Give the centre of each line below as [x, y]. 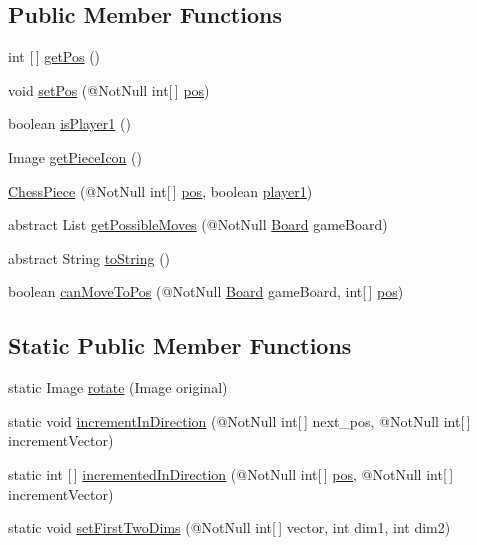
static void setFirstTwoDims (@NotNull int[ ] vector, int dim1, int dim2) [229, 527]
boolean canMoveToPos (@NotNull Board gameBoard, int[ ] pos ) [206, 291]
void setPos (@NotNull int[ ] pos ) [109, 89]
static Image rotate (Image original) [118, 387]
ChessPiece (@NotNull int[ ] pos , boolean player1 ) [160, 190]
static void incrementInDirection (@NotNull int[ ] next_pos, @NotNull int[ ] [239, 420]
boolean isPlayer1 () [69, 123]
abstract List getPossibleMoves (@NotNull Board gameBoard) [198, 224]
